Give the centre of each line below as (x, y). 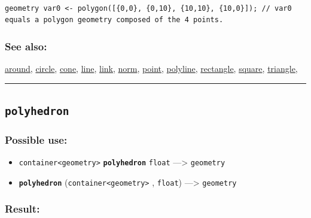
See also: (26, 46)
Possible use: (36, 139)
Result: (22, 209)
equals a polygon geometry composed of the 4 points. (114, 20)
